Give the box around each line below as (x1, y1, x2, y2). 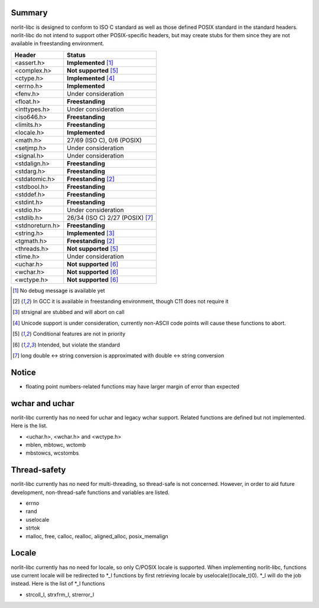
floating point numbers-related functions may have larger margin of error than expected (25, 383, 239, 390)
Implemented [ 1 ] (67, 58, 113, 67)
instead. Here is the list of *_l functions (11, 580, 105, 587)
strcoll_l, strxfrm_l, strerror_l (25, 591, 95, 598)
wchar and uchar (11, 398, 75, 408)
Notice (11, 367, 37, 377)
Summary (11, 8, 48, 18)
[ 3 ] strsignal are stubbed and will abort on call (12, 309, 125, 316)
